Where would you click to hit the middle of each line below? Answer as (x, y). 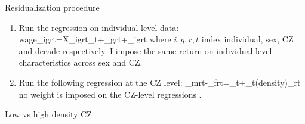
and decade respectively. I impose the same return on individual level (145, 50)
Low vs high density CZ (48, 114)
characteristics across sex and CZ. (81, 62)
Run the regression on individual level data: (99, 27)
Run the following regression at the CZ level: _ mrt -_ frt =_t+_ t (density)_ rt (160, 82)
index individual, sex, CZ (247, 39)
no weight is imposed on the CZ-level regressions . (110, 94)
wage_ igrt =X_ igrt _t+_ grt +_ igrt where (95, 39)
